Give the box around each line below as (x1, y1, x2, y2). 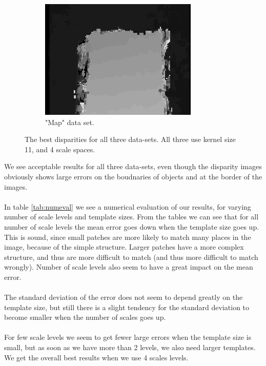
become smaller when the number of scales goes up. (4, 312, 166, 322)
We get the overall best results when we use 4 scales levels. (4, 352, 189, 362)
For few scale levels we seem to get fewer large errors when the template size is (4, 332, 252, 342)
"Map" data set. (45, 116, 94, 127)
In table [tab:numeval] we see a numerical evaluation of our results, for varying (4, 201, 251, 212)
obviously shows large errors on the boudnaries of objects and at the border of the (4, 171, 262, 181)
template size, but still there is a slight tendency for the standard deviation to (4, 301, 250, 312)
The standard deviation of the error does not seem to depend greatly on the (4, 292, 243, 302)
